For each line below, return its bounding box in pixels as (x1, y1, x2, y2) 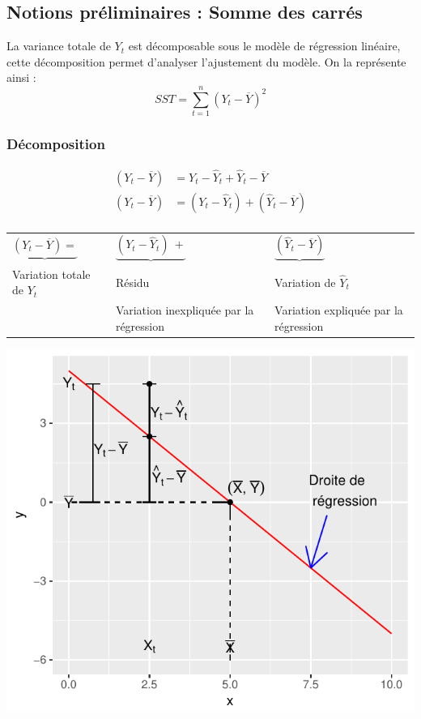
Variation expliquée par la (274, 302, 403, 319)
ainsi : (6, 69, 36, 86)
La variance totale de (6, 37, 111, 54)
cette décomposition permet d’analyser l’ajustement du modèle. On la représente (6, 53, 406, 70)
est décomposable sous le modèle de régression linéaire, (128, 37, 401, 54)
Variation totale (12, 265, 91, 282)
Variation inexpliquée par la (115, 302, 254, 319)
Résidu (115, 273, 150, 290)
